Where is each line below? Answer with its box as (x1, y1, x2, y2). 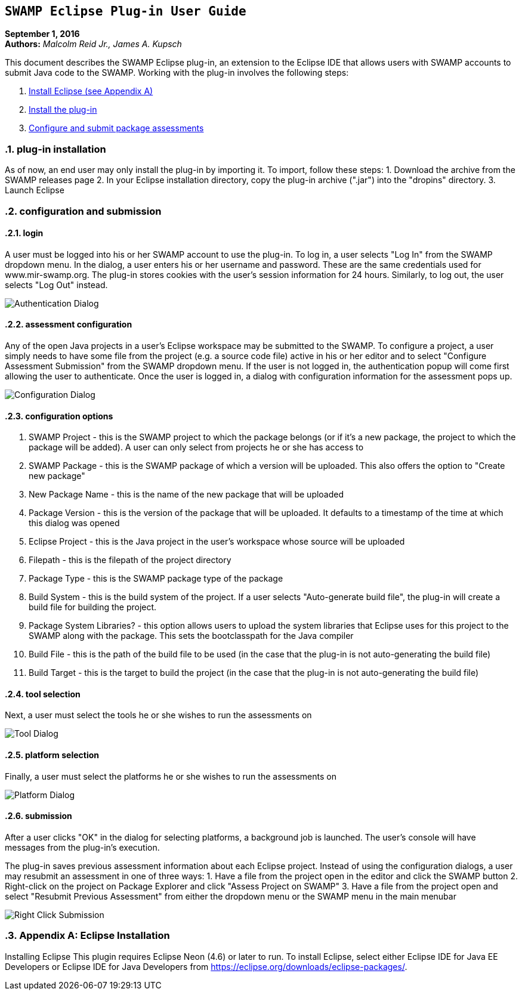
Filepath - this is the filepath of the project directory (29, 555, 231, 566)
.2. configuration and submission (5, 205, 162, 217)
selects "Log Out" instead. (5, 279, 108, 290)
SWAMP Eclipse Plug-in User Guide (5, 4, 246, 18)
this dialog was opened (29, 518, 120, 529)
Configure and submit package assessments (29, 123, 204, 134)
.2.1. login (5, 228, 44, 239)
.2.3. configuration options (5, 410, 113, 421)
